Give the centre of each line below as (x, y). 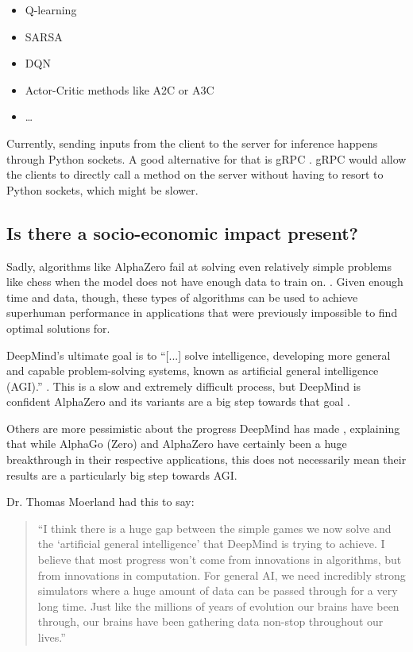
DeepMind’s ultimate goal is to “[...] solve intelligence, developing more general (199, 355)
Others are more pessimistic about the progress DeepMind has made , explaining (203, 428)
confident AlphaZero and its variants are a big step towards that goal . (178, 401)
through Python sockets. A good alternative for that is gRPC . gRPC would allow (206, 158)
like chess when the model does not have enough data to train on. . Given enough (205, 282)
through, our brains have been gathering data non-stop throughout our (210, 621)
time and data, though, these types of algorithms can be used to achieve (182, 297)
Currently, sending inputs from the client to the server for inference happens (192, 143)
